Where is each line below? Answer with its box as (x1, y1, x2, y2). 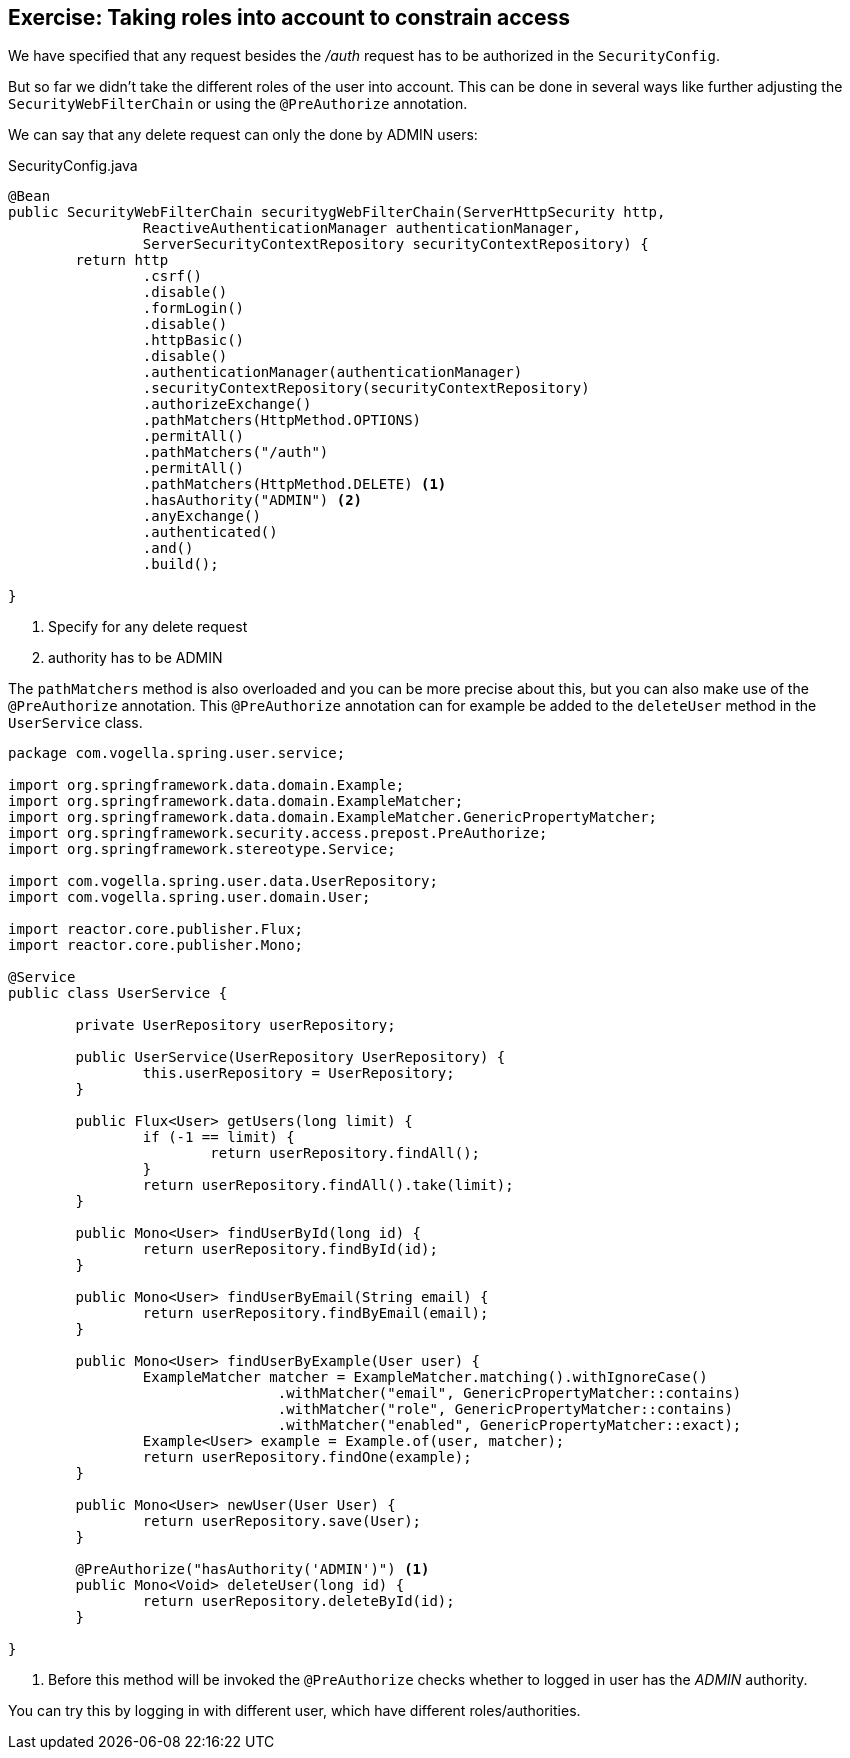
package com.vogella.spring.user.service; (8, 745, 346, 762)
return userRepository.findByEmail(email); (142, 1305, 489, 1322)
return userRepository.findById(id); (142, 1241, 438, 1258)
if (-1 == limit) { (142, 1129, 295, 1146)
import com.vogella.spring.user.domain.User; (8, 889, 371, 906)
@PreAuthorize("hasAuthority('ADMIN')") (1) (75, 1561, 430, 1578)
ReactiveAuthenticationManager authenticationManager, (142, 220, 582, 237)
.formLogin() (142, 300, 245, 317)
